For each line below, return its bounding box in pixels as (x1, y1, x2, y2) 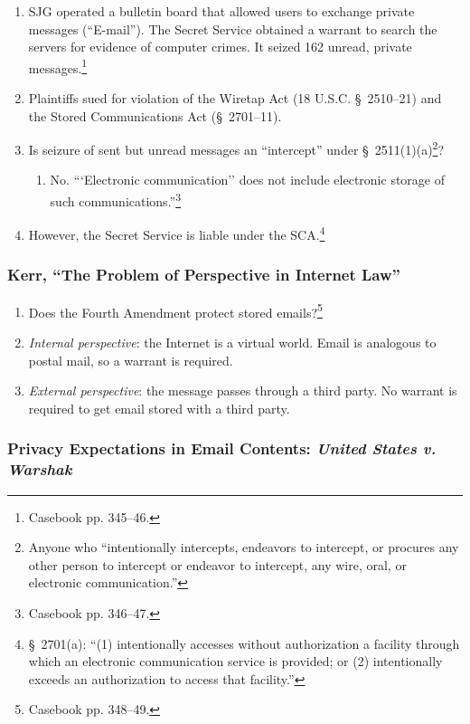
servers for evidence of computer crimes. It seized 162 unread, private (28, 37, 412, 56)
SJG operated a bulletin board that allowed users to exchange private (28, 2, 415, 20)
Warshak (7, 458, 72, 481)
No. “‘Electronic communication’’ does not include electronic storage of (50, 170, 445, 189)
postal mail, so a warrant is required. (28, 350, 233, 369)
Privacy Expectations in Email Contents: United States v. (7, 437, 437, 460)
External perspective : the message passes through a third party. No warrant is (28, 381, 457, 400)
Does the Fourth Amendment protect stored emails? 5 (28, 300, 323, 321)
